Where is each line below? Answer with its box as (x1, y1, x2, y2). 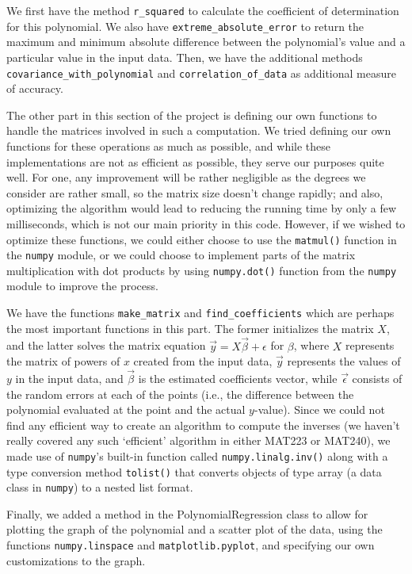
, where (293, 337, 330, 354)
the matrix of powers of (6, 353, 120, 369)
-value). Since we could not (254, 401, 385, 418)
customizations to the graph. (6, 552, 146, 568)
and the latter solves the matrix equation (6, 337, 206, 354)
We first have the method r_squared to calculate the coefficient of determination (6, 2, 399, 18)
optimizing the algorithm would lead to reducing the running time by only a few (6, 200, 397, 216)
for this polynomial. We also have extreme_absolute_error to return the (6, 17, 364, 34)
